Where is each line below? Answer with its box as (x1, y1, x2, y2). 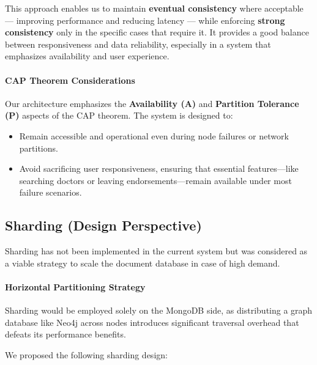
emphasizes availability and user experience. (5, 50, 170, 62)
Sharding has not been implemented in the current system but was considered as (5, 245, 308, 257)
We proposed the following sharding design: (5, 348, 168, 361)
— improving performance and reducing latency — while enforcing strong (5, 13, 285, 26)
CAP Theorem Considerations (5, 73, 135, 86)
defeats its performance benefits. (5, 328, 126, 341)
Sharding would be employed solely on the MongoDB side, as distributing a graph (5, 304, 313, 317)
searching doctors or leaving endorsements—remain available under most (19, 174, 292, 186)
